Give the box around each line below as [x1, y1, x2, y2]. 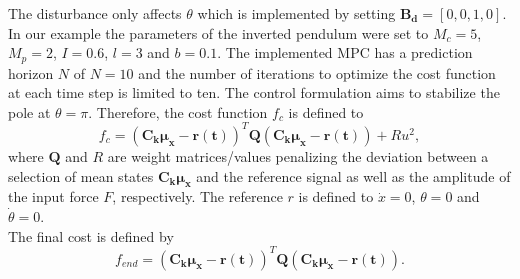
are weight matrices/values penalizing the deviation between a [107, 145, 489, 166]
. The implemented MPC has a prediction [217, 42, 473, 63]
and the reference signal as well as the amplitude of [196, 165, 511, 186]
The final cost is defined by [8, 225, 174, 246]
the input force [8, 186, 99, 207]
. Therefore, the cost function [88, 101, 268, 122]
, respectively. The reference [112, 186, 283, 207]
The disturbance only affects [8, 3, 182, 23]
